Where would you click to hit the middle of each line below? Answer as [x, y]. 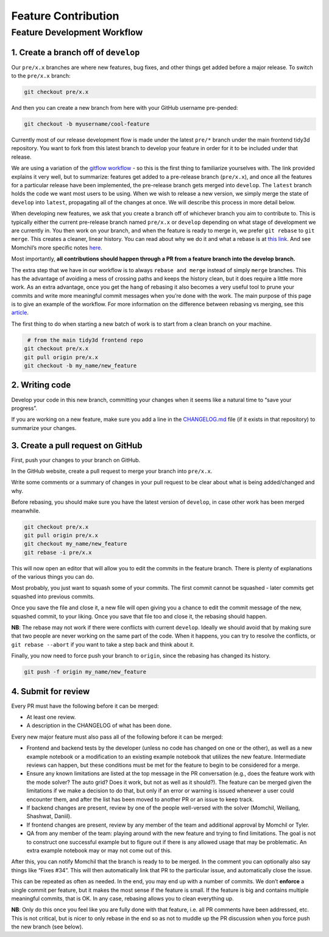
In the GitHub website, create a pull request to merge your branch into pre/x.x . [112, 471]
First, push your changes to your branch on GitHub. [76, 460]
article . [20, 313]
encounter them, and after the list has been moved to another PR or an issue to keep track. [140, 799]
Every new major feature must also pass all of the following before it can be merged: [117, 737]
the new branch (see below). [47, 927]
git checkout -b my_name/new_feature [80, 366]
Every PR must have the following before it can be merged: [85, 706]
